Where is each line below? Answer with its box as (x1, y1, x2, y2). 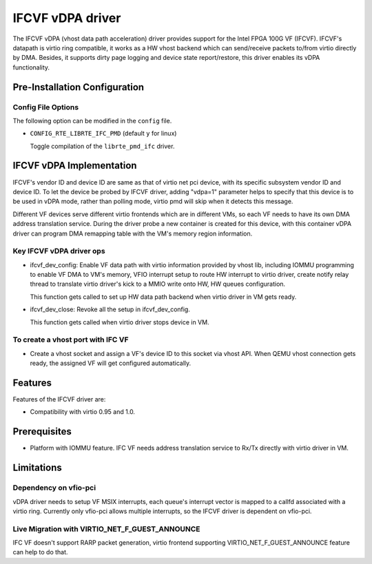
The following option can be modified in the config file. (12, 116, 172, 125)
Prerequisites (12, 426, 72, 437)
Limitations (12, 462, 62, 474)
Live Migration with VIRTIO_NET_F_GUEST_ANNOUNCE (12, 524, 200, 534)
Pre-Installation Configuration (12, 81, 145, 93)
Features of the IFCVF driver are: (12, 395, 106, 404)
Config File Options (12, 102, 79, 112)
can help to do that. (12, 548, 68, 556)
